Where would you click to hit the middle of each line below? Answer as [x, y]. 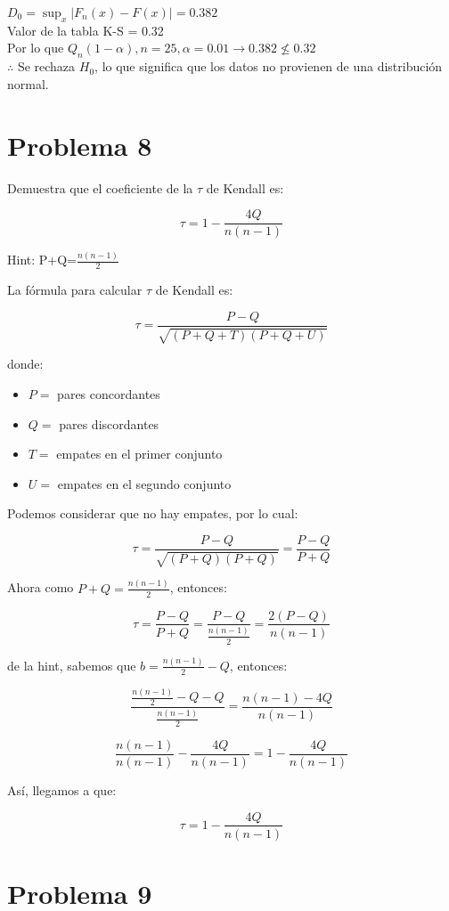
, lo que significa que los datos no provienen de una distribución [269, 66]
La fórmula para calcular [75, 290]
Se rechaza [46, 66]
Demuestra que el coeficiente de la [100, 187]
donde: [25, 364]
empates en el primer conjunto [139, 454]
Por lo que [36, 48]
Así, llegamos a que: [62, 789]
